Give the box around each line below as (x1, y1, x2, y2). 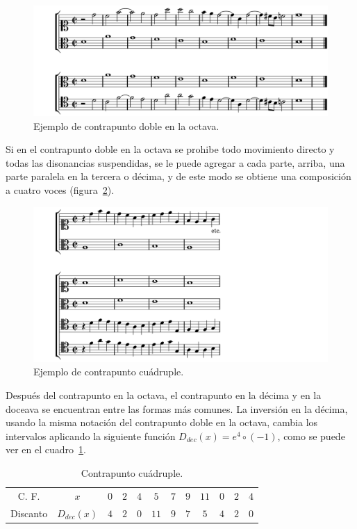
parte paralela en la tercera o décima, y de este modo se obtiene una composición (6, 169, 351, 184)
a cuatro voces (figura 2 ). (6, 182, 115, 197)
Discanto (10, 505, 48, 520)
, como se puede (277, 428, 345, 443)
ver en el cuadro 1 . (6, 442, 86, 457)
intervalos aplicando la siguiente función (6, 428, 176, 443)
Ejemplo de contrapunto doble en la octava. (33, 118, 219, 133)
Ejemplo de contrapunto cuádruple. (33, 364, 184, 379)
